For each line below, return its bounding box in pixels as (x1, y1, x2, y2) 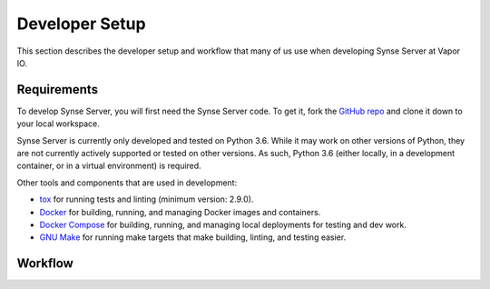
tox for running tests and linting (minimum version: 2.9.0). (39, 194, 254, 204)
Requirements (16, 82, 99, 97)
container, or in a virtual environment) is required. (16, 160, 201, 172)
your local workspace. (16, 118, 100, 129)
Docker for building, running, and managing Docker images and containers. (39, 206, 321, 217)
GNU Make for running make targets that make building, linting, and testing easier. (39, 232, 347, 243)
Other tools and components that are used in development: (16, 177, 238, 188)
